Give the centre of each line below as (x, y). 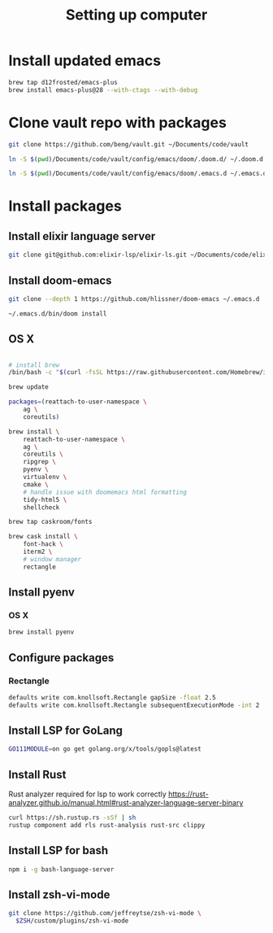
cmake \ (36, 484)
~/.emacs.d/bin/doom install (58, 314)
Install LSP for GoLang (66, 731)
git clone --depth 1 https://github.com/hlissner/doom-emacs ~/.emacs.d (134, 299)
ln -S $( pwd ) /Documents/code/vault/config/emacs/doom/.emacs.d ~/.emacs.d (138, 174)
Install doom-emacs (60, 280)
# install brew (34, 365)
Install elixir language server (82, 236)
